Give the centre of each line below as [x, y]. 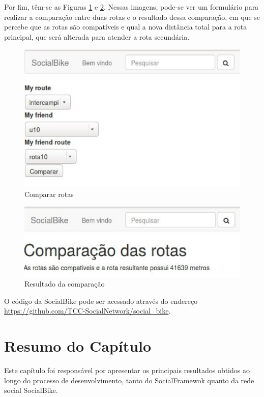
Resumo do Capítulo [78, 346]
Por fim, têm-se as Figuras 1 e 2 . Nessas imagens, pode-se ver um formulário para [131, 7]
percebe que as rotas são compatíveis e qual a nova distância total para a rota [126, 27]
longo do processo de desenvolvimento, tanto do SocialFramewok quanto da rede [129, 380]
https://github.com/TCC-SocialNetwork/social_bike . [87, 311]
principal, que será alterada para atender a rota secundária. [97, 36]
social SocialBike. [31, 390]
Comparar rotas [49, 194]
